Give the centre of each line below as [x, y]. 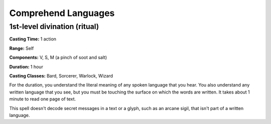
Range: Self [22, 48]
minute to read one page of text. [43, 99]
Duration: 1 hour [26, 66]
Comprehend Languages [62, 13]
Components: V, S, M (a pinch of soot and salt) [58, 57]
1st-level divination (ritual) [54, 26]
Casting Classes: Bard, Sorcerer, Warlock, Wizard [61, 75]
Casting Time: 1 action [33, 39]
